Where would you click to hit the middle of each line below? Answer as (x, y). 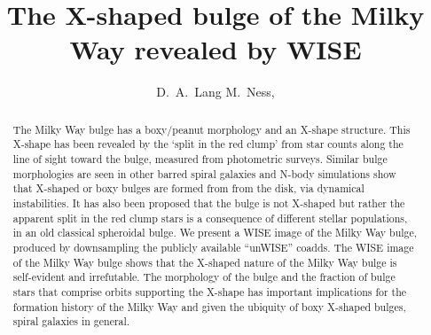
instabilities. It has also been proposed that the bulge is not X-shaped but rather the (209, 203)
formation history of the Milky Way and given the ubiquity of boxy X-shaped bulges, (209, 306)
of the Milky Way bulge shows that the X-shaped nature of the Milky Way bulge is (205, 262)
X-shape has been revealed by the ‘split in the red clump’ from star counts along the (208, 144)
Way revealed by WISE (215, 49)
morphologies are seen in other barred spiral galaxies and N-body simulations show (204, 173)
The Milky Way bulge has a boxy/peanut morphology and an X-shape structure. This (212, 129)
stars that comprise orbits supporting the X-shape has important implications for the (210, 291)
